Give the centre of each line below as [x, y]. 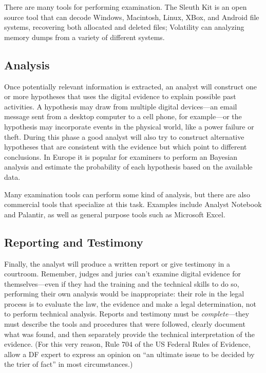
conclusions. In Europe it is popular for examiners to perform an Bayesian [121, 156]
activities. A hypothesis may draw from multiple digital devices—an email [121, 106]
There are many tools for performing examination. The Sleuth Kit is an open [126, 7]
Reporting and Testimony [74, 242]
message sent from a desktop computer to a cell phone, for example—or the [123, 116]
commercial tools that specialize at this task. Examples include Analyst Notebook [133, 204]
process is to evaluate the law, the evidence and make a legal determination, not [130, 303]
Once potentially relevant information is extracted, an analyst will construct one [130, 86]
